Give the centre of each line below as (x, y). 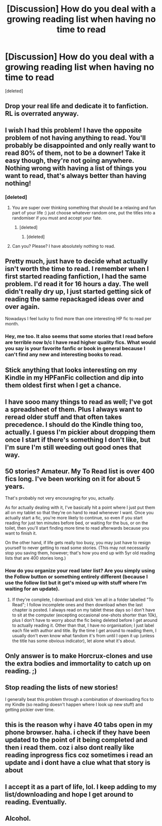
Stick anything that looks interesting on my (71, 370)
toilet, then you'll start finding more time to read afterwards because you (77, 528)
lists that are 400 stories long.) (36, 558)
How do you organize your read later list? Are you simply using (80, 571)
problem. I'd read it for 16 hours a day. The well (77, 284)
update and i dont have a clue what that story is (78, 763)
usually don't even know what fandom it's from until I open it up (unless (83, 635)
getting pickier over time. (30, 710)
